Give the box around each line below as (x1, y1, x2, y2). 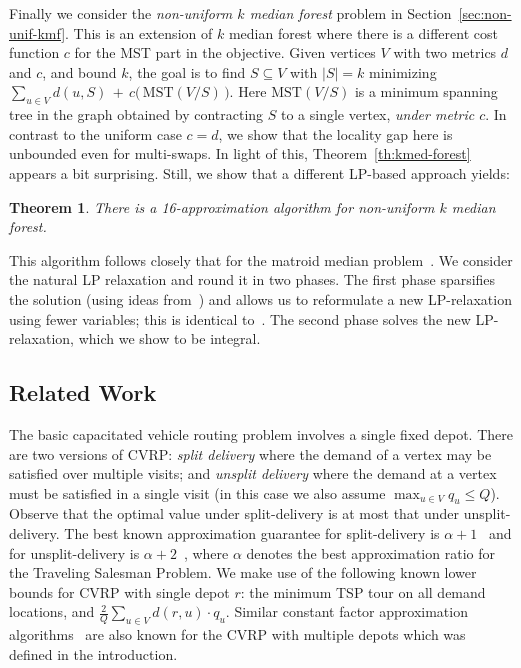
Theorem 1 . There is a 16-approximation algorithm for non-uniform (9, 196, 435, 217)
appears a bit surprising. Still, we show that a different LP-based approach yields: (9, 162, 510, 183)
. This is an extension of (65, 22, 213, 43)
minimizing (368, 61, 437, 82)
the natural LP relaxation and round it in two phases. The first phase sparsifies (9, 269, 496, 290)
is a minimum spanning (354, 81, 498, 102)
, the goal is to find (128, 61, 246, 82)
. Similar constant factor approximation (225, 601, 468, 622)
